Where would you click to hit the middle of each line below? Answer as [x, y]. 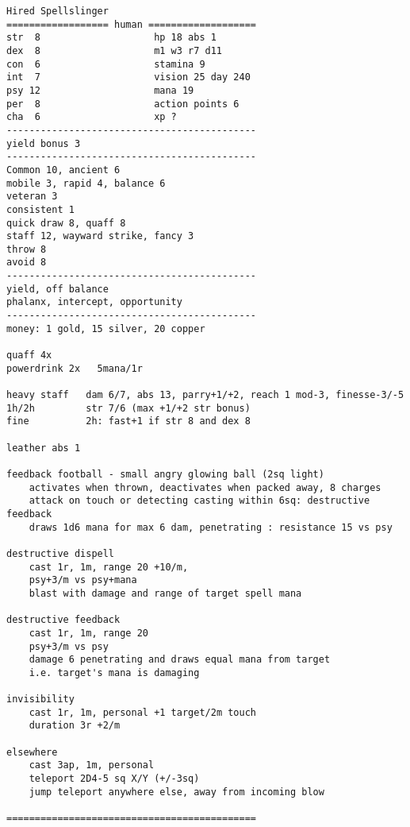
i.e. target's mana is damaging [114, 672]
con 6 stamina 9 [106, 64]
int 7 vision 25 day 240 [128, 77]
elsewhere [32, 752]
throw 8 [27, 249]
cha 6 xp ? [92, 117]
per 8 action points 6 [123, 104]
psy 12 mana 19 [100, 90]
